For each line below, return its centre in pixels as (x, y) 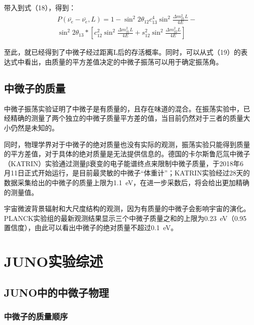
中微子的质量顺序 (36, 316)
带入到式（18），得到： (40, 7)
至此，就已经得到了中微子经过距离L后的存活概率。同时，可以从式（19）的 (122, 52)
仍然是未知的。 (34, 127)
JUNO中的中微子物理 (57, 292)
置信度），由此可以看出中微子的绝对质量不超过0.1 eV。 (91, 227)
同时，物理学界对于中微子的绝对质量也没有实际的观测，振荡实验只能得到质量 (127, 144)
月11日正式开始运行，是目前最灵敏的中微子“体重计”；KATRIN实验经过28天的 (127, 173)
